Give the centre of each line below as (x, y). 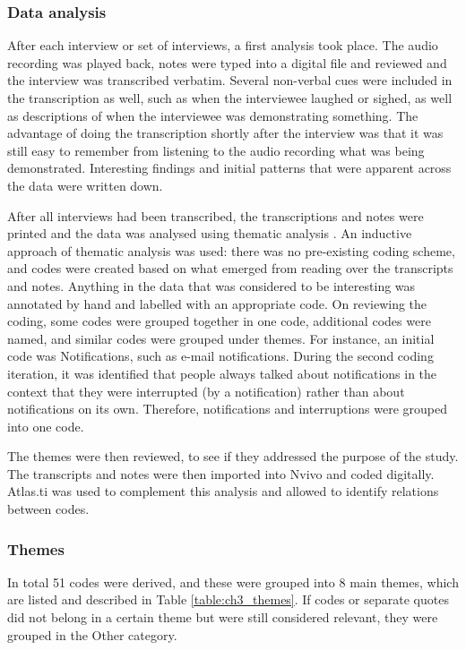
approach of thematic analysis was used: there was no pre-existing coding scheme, (231, 250)
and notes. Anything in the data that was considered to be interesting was (211, 285)
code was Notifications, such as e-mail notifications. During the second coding (220, 356)
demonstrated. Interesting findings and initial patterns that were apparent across (229, 168)
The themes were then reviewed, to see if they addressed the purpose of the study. (233, 456)
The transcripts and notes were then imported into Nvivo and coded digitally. (221, 473)
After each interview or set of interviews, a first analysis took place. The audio (223, 45)
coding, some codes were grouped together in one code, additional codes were (219, 321)
